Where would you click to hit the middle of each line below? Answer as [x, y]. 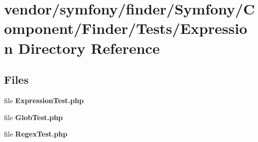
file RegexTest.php [36, 134]
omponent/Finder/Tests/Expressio [126, 28]
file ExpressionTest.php [44, 100]
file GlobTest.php [33, 117]
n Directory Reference [82, 48]
